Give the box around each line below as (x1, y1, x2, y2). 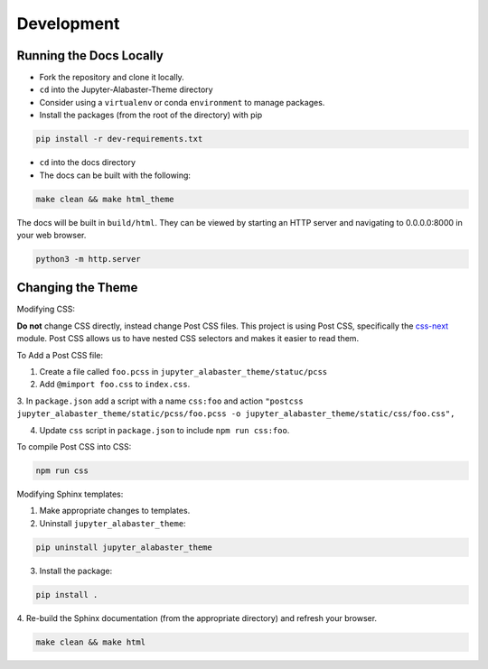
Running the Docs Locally (16, 48, 164, 63)
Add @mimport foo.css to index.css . (39, 379, 191, 390)
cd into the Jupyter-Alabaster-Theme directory (39, 84, 213, 95)
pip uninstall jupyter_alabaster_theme (35, 542, 212, 553)
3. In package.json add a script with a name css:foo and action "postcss (16, 395, 304, 406)
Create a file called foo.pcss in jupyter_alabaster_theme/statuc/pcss (39, 367, 328, 376)
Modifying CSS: (16, 303, 76, 315)
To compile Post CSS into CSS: (16, 441, 132, 451)
